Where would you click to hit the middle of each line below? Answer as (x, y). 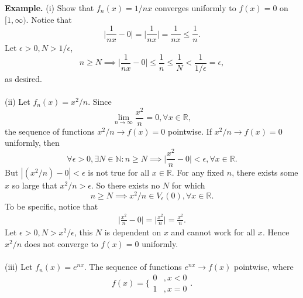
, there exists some (265, 172)
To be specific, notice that (51, 206)
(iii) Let (19, 267)
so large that (35, 185)
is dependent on (133, 232)
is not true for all (119, 172)
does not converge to (61, 243)
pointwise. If (190, 131)
